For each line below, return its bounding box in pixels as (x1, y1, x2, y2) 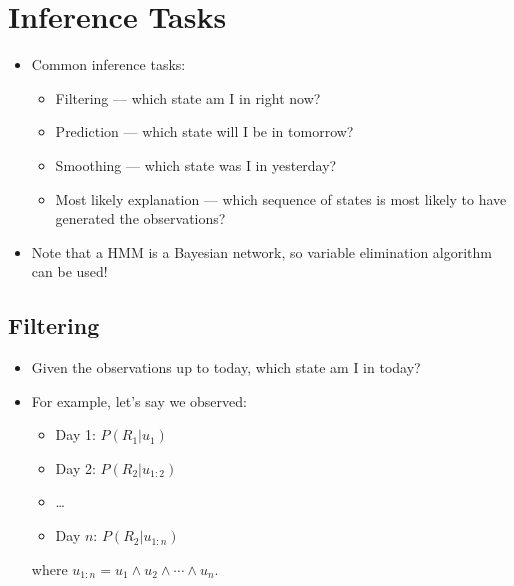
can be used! (31, 261, 108, 282)
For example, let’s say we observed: (31, 390, 247, 411)
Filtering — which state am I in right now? (55, 87, 321, 108)
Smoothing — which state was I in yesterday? (55, 154, 337, 175)
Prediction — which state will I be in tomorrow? (55, 121, 354, 142)
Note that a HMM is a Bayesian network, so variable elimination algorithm (31, 241, 492, 262)
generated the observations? (55, 208, 226, 229)
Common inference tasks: (31, 54, 186, 75)
